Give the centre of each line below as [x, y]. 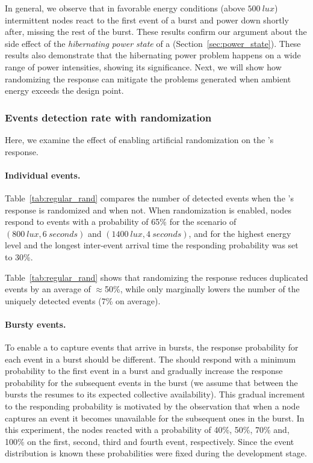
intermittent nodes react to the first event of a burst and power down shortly [147, 20]
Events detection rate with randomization [108, 117]
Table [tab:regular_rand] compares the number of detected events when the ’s [149, 198]
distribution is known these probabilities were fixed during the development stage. [156, 453]
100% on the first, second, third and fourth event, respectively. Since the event [150, 441]
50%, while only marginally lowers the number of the [202, 289]
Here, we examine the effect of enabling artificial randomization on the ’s [139, 139]
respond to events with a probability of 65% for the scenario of [121, 222]
